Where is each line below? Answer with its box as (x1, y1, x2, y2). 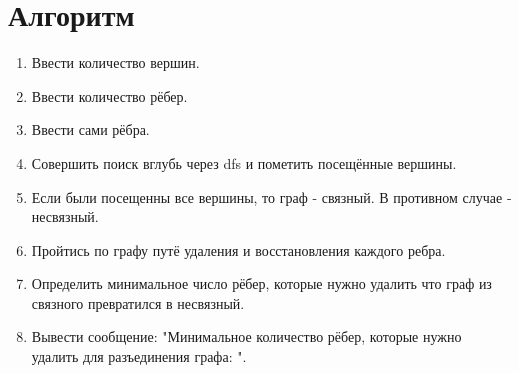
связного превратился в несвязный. (31, 292, 245, 313)
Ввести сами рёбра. (31, 119, 150, 140)
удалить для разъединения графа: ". (31, 346, 247, 367)
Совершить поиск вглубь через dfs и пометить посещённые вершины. (31, 152, 457, 173)
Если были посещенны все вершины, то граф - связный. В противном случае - (31, 186, 512, 207)
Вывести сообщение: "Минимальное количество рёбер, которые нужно (31, 326, 462, 347)
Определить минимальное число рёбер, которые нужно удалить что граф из (31, 273, 492, 294)
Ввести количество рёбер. (31, 85, 188, 106)
